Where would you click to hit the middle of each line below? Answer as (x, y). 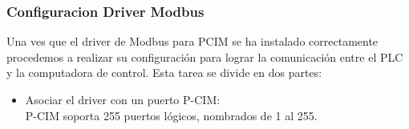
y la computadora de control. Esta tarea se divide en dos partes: (164, 73)
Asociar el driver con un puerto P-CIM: (123, 99)
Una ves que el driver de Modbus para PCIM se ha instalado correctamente (192, 41)
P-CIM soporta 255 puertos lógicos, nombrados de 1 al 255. (171, 115)
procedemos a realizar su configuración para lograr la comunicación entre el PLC (205, 56)
